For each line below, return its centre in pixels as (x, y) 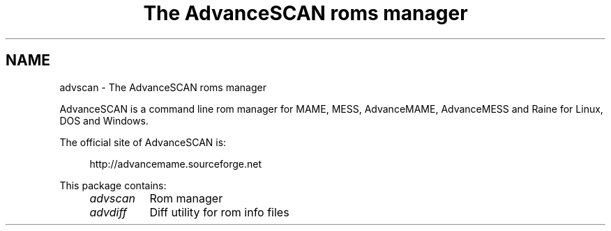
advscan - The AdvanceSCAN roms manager (163, 87)
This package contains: (113, 185)
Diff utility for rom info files (219, 212)
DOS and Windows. (104, 120)
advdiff (108, 212)
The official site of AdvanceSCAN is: (143, 142)
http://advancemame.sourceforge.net (175, 164)
